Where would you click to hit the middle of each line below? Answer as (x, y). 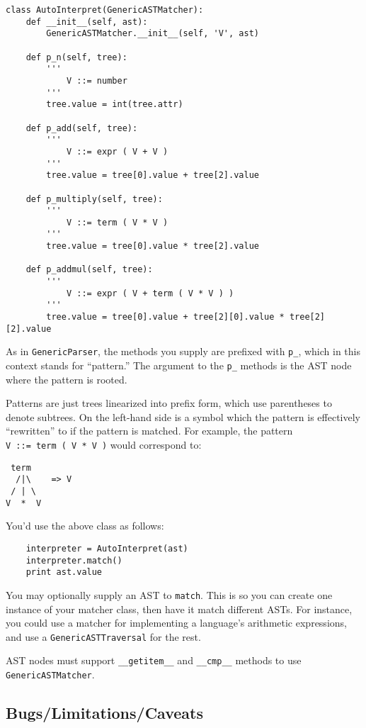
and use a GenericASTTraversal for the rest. (103, 636)
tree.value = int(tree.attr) (115, 105)
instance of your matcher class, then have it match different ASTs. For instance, (179, 609)
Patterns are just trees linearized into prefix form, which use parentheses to (169, 403)
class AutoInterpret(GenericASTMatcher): (105, 10)
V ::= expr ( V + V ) (117, 151)
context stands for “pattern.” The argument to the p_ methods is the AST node (179, 365)
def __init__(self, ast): (87, 22)
